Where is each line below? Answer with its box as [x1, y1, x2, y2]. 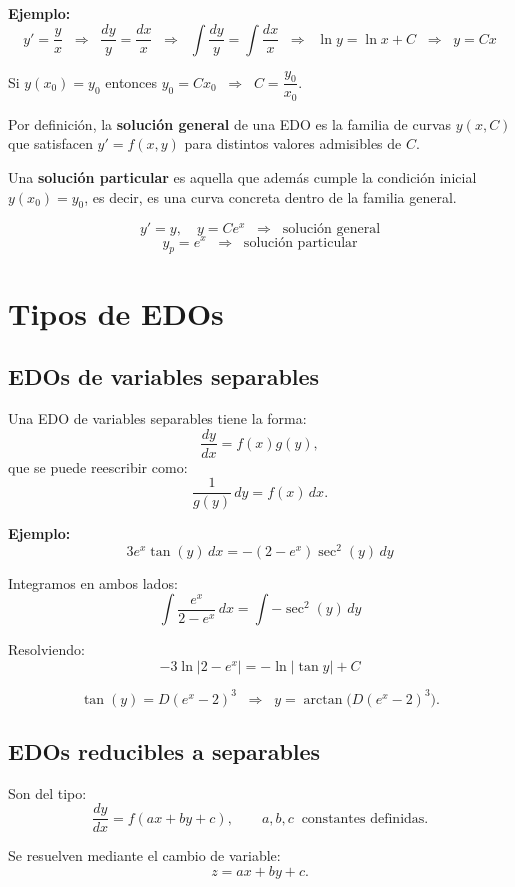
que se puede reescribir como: [8, 456, 188, 477]
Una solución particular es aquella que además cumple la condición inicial [8, 167, 477, 188]
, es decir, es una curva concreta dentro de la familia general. [84, 186, 457, 207]
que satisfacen [8, 133, 93, 154]
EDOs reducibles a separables [8, 735, 321, 766]
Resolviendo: [8, 639, 85, 660]
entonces [105, 71, 158, 92]
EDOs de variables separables [8, 361, 320, 392]
